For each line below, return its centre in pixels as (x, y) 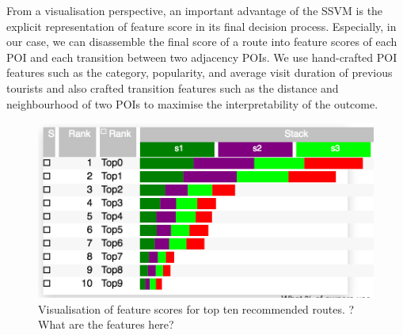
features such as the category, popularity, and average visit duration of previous (200, 72)
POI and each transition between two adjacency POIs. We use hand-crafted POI (202, 57)
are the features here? (122, 324)
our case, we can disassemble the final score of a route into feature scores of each (202, 42)
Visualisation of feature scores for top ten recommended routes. (192, 308)
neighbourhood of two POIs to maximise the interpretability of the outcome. (192, 103)
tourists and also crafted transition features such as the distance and (173, 88)
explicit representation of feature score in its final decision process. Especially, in (201, 26)
